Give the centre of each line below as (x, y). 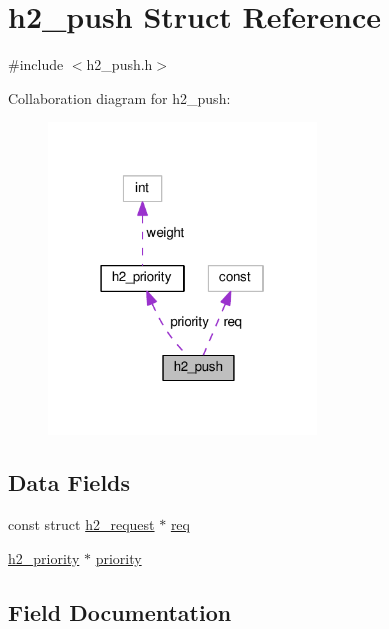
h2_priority (44, 557)
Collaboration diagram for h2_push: (119, 97)
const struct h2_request (81, 524)
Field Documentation (120, 611)
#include (36, 64)
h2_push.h (119, 64)
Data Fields (69, 482)
